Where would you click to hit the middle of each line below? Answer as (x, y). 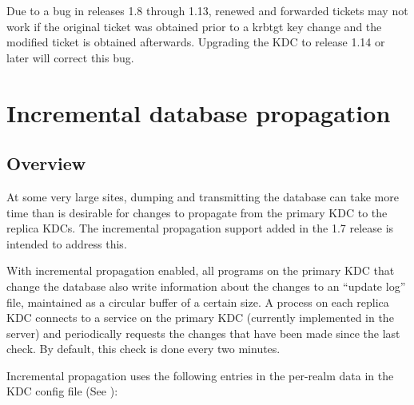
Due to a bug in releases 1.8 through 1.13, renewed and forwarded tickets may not (207, 10)
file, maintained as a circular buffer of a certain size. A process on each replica (198, 302)
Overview (46, 163)
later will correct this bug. (70, 57)
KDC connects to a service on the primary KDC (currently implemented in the (200, 318)
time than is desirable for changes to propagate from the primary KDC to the (197, 212)
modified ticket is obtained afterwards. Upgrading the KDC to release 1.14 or (196, 42)
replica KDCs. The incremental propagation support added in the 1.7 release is (200, 228)
